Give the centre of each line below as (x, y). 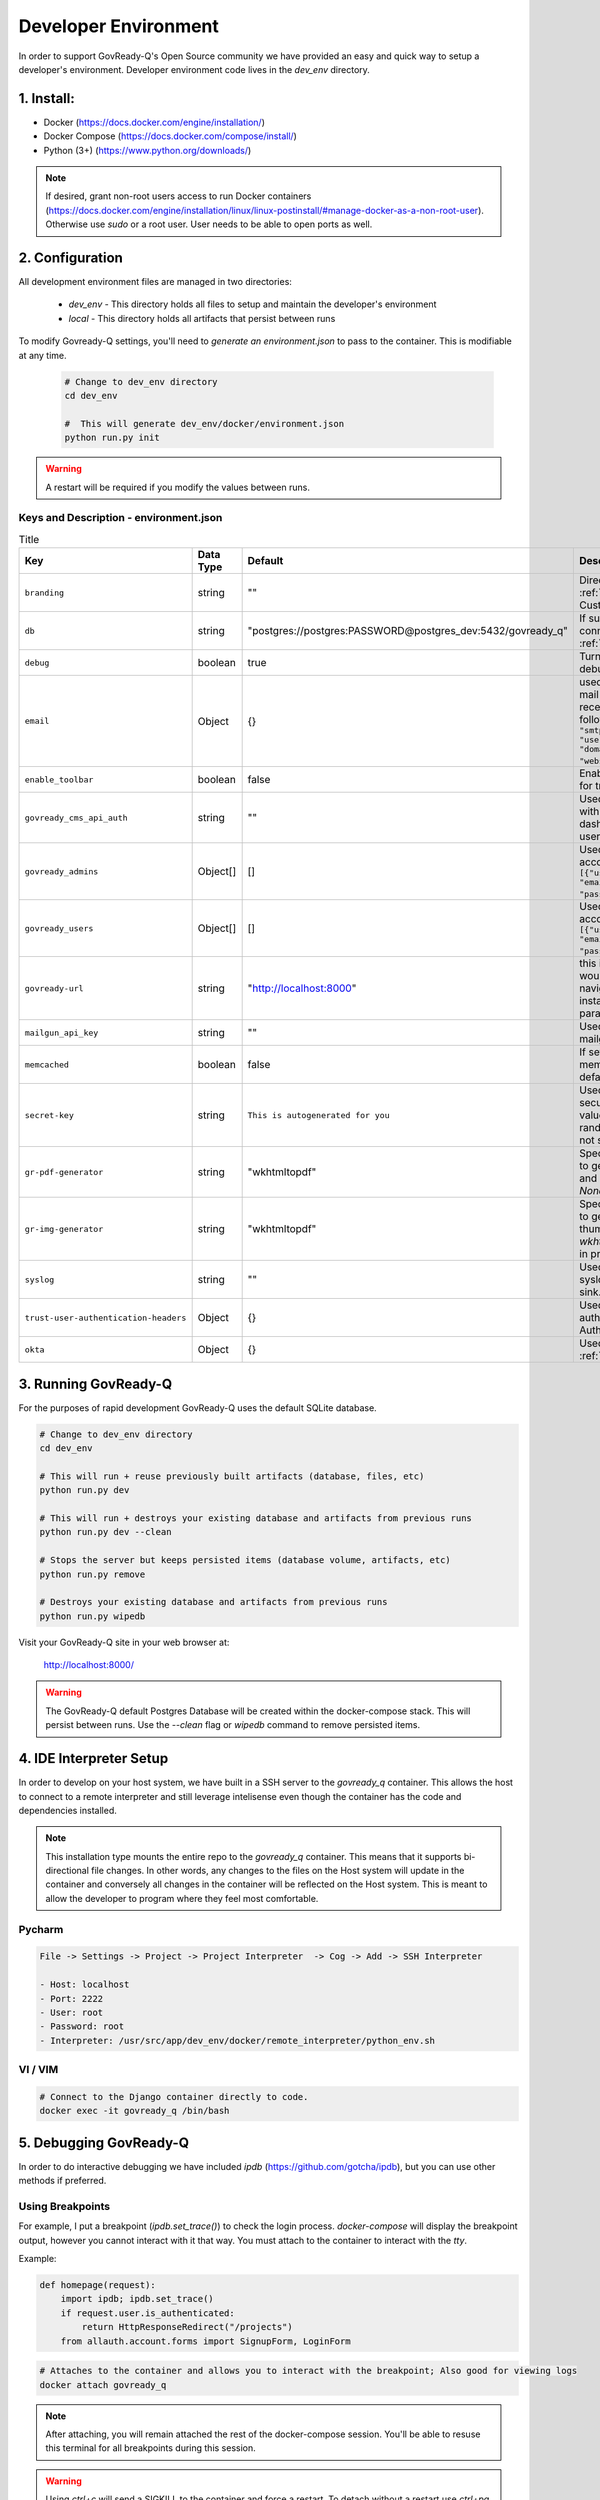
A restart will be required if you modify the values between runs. (177, 487)
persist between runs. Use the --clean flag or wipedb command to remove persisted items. (232, 1725)
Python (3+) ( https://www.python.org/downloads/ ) (147, 150)
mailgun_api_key (61, 1032)
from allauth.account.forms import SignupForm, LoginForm (205, 2341)
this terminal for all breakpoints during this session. (151, 2448)
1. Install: (46, 98)
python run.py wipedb (92, 1616)
